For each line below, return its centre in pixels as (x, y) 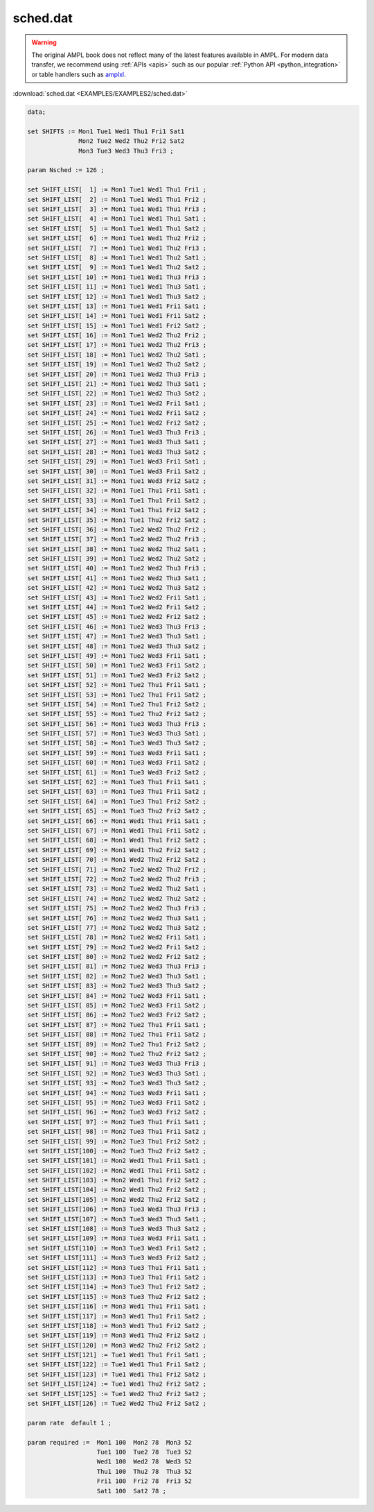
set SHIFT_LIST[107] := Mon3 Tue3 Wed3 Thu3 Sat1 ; (117, 1219)
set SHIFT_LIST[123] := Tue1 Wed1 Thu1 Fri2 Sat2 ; (117, 1374)
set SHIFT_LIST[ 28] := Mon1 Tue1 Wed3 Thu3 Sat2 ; (117, 452)
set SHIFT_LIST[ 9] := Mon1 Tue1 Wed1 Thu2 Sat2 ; (117, 267)
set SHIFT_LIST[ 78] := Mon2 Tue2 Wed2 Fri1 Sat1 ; (117, 937)
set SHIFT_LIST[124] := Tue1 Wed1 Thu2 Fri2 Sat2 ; (117, 1384)
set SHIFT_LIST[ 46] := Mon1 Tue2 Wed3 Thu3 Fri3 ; (117, 627)
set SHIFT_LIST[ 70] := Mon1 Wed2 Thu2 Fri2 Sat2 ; (117, 860)
